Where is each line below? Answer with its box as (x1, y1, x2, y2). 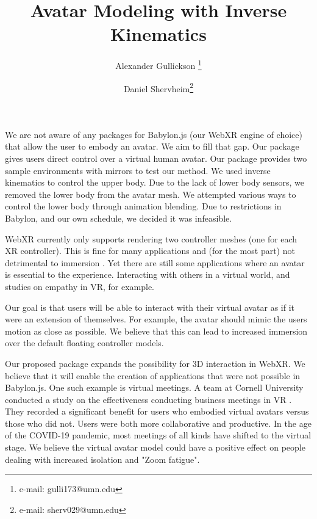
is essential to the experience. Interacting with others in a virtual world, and (5, 268, 290, 281)
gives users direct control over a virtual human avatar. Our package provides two (5, 152, 307, 164)
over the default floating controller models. (5, 336, 164, 349)
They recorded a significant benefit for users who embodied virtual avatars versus (5, 405, 309, 418)
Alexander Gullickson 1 (115, 57, 202, 71)
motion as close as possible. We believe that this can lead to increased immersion (5, 324, 308, 337)
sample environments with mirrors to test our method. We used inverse (5, 164, 271, 176)
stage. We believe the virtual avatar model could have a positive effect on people (5, 441, 305, 454)
